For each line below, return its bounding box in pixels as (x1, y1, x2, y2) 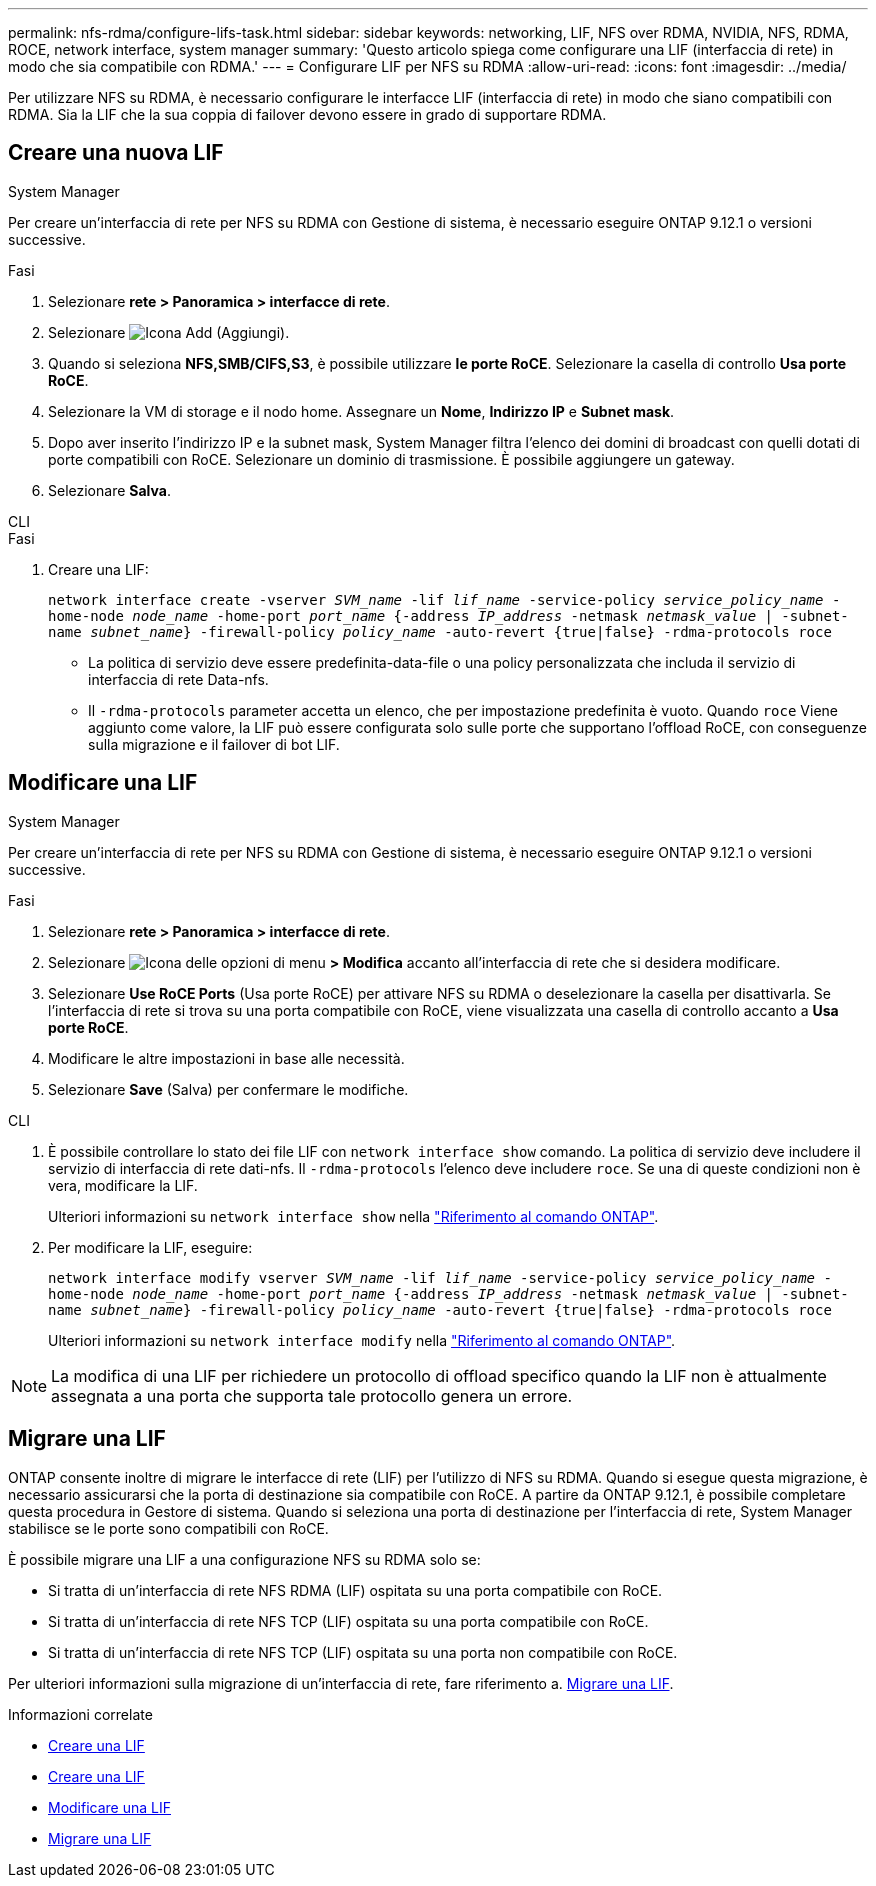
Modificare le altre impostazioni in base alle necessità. (48, 1049, 405, 1067)
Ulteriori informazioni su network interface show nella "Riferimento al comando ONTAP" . (48, 1207, 659, 1225)
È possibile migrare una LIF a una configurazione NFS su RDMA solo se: (8, 1550, 481, 1568)
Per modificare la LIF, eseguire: (48, 1238, 253, 1256)
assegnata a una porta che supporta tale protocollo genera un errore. (51, 1385, 573, 1406)
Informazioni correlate (8, 1705, 153, 1723)
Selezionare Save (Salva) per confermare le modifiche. (48, 1080, 409, 1098)
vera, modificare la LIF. (48, 1176, 198, 1194)
